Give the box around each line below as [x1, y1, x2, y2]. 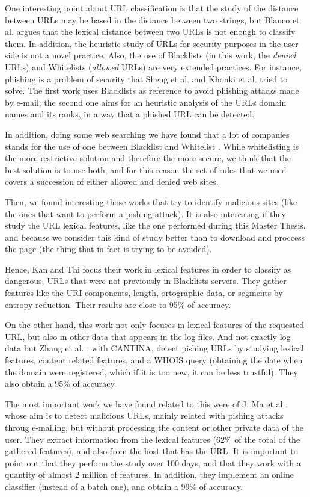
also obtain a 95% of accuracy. [5, 377, 117, 390]
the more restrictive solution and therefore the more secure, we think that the [5, 152, 291, 164]
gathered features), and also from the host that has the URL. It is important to [5, 445, 298, 457]
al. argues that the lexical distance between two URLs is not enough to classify [5, 25, 296, 38]
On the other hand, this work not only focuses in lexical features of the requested [5, 318, 304, 331]
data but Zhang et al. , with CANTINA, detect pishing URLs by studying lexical [5, 342, 304, 354]
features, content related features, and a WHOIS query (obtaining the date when [5, 354, 303, 366]
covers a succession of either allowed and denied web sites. [5, 175, 219, 188]
